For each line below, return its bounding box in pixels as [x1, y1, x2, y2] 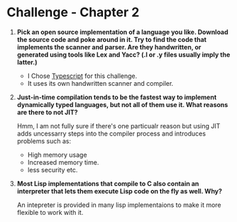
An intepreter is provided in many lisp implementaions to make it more [16, 200, 221, 209]
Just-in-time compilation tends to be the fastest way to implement [16, 93, 217, 101]
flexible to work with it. [16, 208, 84, 216]
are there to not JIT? [16, 108, 79, 116]
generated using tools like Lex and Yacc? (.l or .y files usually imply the [16, 50, 231, 59]
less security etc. [27, 165, 78, 174]
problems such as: [16, 136, 72, 145]
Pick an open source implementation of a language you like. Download [16, 28, 228, 36]
